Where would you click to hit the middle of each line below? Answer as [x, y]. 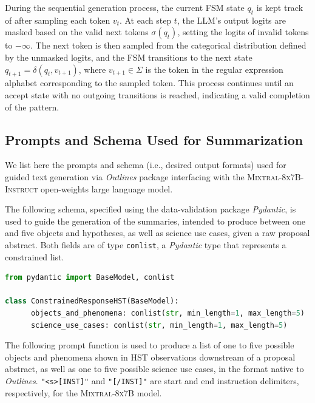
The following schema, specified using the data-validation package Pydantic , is [151, 209]
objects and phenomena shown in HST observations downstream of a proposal [150, 357]
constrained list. [35, 256]
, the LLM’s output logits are [231, 20]
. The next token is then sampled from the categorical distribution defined [168, 45]
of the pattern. [32, 107]
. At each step [145, 20]
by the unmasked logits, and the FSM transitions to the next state [129, 57]
